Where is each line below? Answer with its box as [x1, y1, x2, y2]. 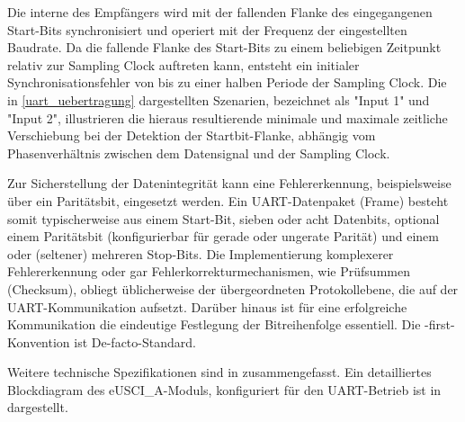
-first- [425, 315, 455, 334]
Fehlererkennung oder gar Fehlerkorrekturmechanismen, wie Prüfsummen [7, 262, 410, 281]
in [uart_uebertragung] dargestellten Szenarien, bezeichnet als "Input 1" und [7, 90, 430, 109]
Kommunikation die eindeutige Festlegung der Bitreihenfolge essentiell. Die [7, 315, 421, 334]
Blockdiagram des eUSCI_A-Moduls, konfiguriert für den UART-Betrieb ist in [7, 380, 442, 399]
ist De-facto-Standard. [74, 332, 196, 351]
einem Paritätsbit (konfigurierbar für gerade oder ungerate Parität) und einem [7, 227, 439, 246]
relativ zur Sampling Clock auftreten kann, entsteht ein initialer [7, 55, 360, 74]
